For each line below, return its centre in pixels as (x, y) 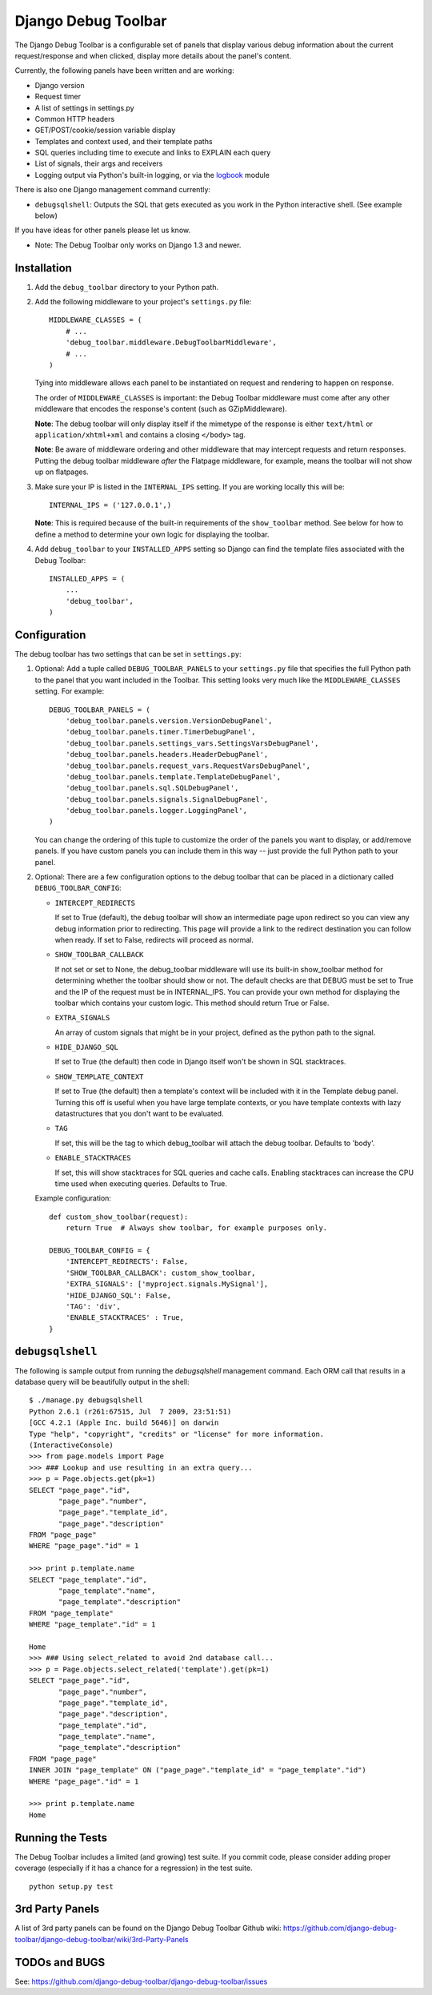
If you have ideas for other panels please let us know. (103, 230)
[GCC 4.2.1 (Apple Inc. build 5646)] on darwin (124, 1423)
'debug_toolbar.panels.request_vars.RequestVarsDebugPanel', (188, 766)
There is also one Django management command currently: (113, 190)
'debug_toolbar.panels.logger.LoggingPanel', (156, 810)
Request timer (58, 97)
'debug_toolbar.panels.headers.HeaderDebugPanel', (167, 754)
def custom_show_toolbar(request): (119, 1217)
